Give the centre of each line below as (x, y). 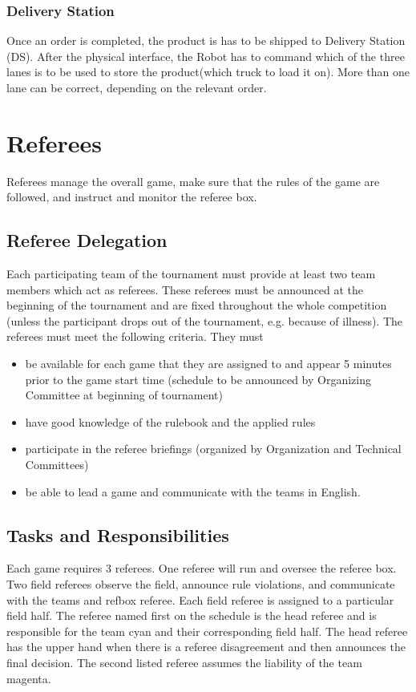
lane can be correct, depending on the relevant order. (137, 87)
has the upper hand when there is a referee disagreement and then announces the (206, 647)
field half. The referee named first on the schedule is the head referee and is (192, 615)
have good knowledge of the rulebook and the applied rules (170, 421)
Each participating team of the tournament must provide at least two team (191, 274)
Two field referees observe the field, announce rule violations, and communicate (201, 584)
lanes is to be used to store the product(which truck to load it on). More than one (208, 72)
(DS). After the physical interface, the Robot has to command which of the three (206, 56)
